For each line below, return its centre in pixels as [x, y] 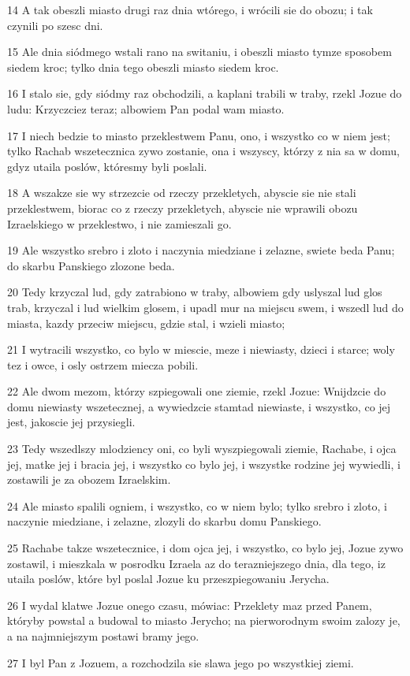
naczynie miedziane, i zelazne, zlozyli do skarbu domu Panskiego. [164, 521]
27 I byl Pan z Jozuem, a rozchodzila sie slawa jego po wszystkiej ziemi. [181, 662]
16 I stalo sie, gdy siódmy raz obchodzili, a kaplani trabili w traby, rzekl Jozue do [205, 93]
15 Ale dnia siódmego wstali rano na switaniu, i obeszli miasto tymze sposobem [199, 52]
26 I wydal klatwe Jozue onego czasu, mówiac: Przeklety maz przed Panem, [190, 605]
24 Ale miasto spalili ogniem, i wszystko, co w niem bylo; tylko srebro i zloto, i [197, 505]
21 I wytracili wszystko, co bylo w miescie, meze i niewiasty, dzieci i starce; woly [201, 349]
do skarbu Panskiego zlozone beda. [91, 265]
